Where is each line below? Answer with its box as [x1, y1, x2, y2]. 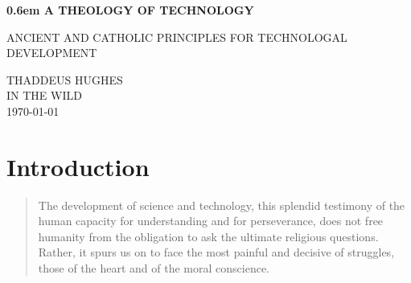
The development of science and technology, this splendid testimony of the [38, 196, 405, 213]
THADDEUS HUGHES [6, 71, 123, 88]
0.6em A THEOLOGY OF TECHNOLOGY [6, 2, 254, 18]
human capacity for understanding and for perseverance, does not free [38, 212, 384, 229]
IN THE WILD [6, 87, 82, 104]
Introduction [6, 150, 150, 183]
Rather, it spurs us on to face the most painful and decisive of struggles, [38, 244, 395, 260]
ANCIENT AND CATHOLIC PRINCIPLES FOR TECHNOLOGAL [6, 28, 347, 45]
